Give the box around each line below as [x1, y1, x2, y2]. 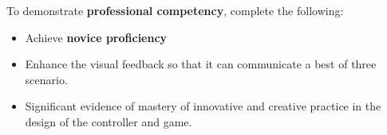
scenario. [25, 71, 68, 87]
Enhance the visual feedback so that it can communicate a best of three [25, 56, 377, 72]
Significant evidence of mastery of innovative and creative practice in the [25, 98, 381, 114]
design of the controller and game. [25, 113, 192, 129]
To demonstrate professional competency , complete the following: [6, 2, 344, 18]
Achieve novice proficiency [25, 29, 168, 45]
